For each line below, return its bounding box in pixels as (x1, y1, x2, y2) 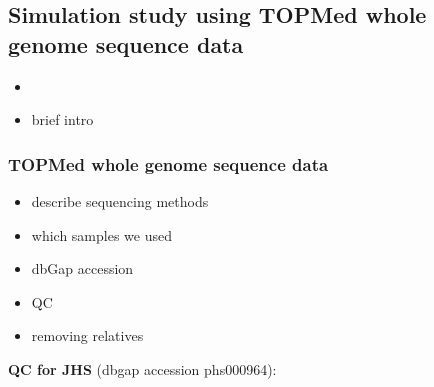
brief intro (31, 109, 94, 130)
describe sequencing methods (31, 191, 209, 211)
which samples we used (31, 224, 172, 245)
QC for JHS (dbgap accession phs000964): (8, 358, 277, 379)
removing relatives (31, 325, 144, 346)
